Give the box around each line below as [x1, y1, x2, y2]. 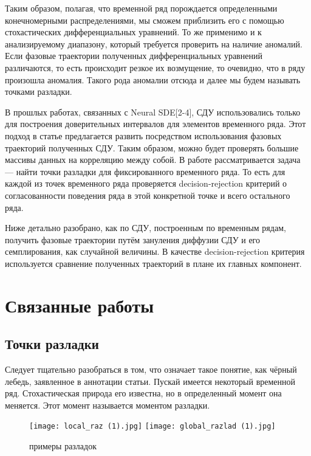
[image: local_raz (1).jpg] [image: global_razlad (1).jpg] [29, 422, 276, 431]
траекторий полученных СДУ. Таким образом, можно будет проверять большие [5, 141, 299, 154]
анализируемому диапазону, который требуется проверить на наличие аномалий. [5, 37, 302, 50]
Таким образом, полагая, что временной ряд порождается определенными [5, 2, 278, 14]
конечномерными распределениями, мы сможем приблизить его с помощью [5, 13, 284, 26]
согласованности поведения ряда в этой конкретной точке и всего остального [5, 188, 290, 201]
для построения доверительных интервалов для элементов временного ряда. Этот [5, 117, 306, 130]
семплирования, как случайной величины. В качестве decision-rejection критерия [5, 245, 305, 258]
